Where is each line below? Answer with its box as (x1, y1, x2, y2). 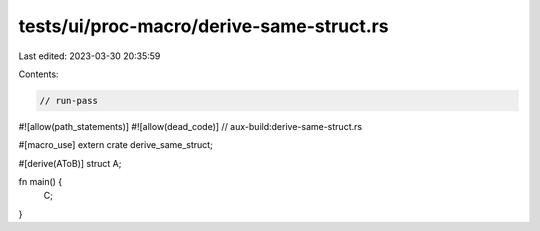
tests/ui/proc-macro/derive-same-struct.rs (18, 15, 389, 37)
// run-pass (39, 95, 99, 106)
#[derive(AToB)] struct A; (18, 157, 122, 169)
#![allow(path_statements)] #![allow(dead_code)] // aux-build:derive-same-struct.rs (18, 120, 363, 132)
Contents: (18, 68, 59, 80)
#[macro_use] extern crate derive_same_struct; (18, 139, 214, 151)
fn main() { (18, 176, 63, 188)
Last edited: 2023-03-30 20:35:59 (18, 50, 161, 62)
